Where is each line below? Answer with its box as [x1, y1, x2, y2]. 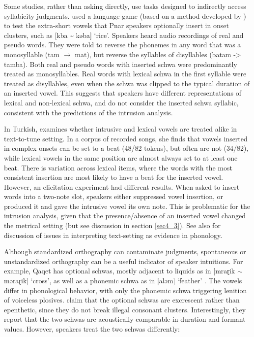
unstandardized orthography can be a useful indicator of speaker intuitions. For [4, 256, 243, 266]
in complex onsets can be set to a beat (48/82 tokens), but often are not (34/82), [4, 143, 249, 153]
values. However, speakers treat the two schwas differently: [4, 324, 180, 334]
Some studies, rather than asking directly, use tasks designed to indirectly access [4, 1, 246, 11]
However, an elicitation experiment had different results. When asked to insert [4, 181, 240, 192]
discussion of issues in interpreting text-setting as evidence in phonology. [4, 230, 223, 240]
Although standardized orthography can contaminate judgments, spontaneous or [4, 246, 246, 257]
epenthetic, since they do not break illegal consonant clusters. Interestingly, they [4, 304, 246, 314]
